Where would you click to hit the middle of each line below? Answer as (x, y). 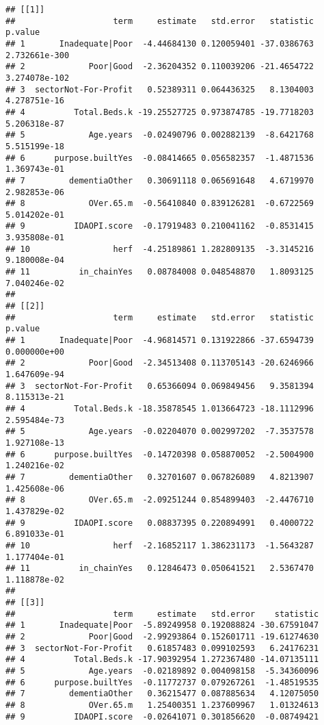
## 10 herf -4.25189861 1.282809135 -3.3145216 (160, 249)
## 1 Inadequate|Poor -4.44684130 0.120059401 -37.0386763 (160, 43)
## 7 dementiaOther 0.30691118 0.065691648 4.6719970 (160, 180)
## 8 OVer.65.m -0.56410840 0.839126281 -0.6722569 (160, 204)
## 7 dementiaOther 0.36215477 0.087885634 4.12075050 (162, 694)
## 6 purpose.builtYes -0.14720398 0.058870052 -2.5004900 (160, 454)
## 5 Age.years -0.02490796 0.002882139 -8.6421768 (160, 135)
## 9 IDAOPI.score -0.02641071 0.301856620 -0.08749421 (162, 716)
